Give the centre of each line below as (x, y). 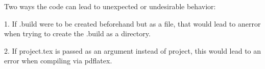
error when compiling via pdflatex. (58, 61)
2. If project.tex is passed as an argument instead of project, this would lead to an (133, 50)
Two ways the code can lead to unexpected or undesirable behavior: (110, 6)
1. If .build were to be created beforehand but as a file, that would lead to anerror (132, 23)
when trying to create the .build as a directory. (77, 33)
